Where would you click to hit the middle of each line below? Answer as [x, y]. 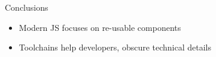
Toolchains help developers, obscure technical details [115, 47]
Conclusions [27, 7]
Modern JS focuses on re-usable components [100, 27]
